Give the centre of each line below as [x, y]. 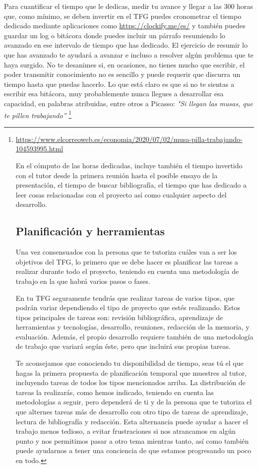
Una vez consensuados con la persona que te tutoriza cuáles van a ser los [126, 252]
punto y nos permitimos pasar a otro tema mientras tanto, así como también [132, 440]
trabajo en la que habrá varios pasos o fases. [83, 281]
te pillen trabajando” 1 [38, 114]
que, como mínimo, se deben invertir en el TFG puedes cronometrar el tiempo [123, 16]
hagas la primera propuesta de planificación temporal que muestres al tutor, [131, 372]
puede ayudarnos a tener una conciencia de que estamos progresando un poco [133, 450]
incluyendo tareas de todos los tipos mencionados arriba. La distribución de [130, 382]
